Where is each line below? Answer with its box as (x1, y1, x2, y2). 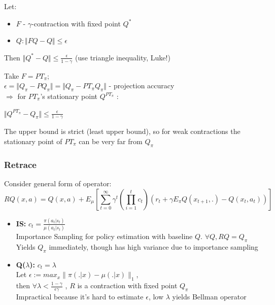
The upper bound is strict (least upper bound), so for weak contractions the (4, 126, 240, 137)
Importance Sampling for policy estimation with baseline (16, 231, 193, 242)
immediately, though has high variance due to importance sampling (49, 242, 258, 252)
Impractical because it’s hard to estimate (16, 291, 144, 302)
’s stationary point (40, 91, 98, 101)
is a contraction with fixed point (77, 280, 178, 291)
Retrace (4, 158, 37, 171)
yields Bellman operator (172, 291, 247, 302)
